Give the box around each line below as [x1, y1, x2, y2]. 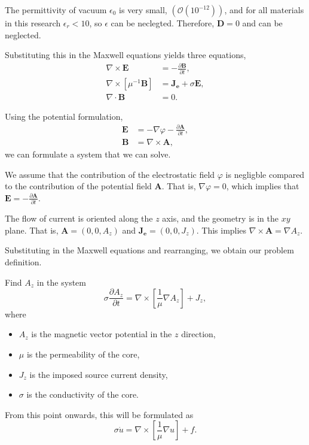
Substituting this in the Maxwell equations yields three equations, [5, 49, 246, 61]
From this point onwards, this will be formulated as [5, 408, 194, 420]
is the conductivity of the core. [26, 388, 139, 401]
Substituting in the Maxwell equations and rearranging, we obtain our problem [5, 244, 294, 256]
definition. [5, 256, 42, 268]
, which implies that [226, 180, 299, 192]
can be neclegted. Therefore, [111, 17, 215, 29]
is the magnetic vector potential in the [31, 328, 172, 340]
